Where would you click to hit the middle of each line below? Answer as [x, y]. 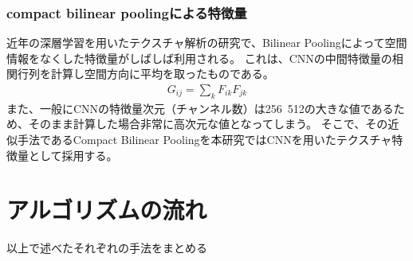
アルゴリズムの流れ [107, 210]
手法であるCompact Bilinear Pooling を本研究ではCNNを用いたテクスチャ [205, 140]
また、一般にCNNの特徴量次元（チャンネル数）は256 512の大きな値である [200, 108]
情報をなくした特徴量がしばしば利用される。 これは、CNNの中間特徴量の [199, 58]
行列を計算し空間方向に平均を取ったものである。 [146, 74]
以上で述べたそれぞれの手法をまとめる [107, 248]
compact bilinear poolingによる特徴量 [127, 12]
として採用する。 [73, 155]
